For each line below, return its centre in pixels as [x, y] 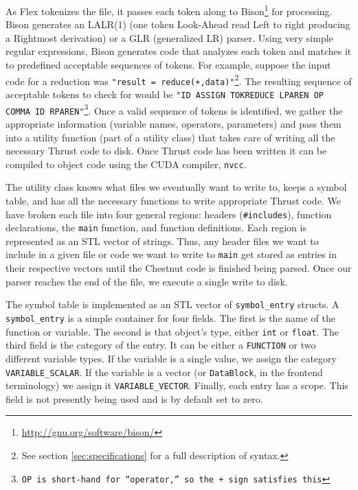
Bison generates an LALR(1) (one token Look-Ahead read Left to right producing [178, 24]
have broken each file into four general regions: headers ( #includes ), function [169, 214]
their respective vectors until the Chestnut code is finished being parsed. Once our [179, 268]
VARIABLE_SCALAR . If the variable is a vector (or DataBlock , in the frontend [164, 372]
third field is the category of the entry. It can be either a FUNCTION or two [161, 345]
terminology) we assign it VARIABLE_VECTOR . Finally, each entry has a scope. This [177, 385]
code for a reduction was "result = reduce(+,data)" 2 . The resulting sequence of [179, 80]
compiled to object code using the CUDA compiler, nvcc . [126, 164]
